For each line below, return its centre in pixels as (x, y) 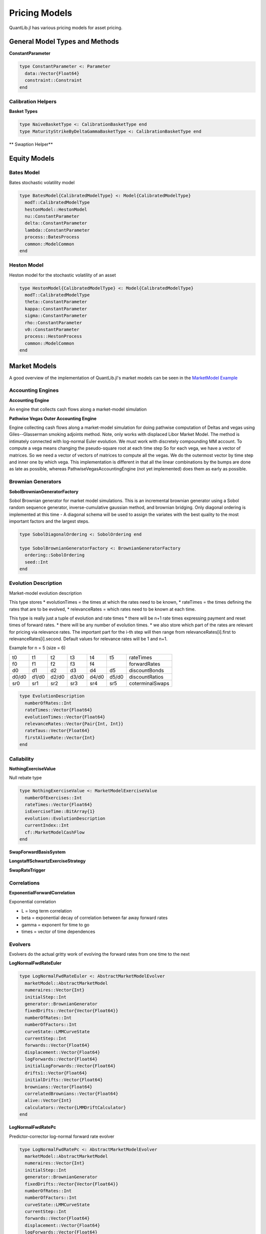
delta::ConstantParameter (56, 223)
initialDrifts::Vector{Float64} (64, 1080)
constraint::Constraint (53, 80)
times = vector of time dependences (58, 931)
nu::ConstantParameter (52, 216)
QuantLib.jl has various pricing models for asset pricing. (66, 28)
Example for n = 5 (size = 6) (37, 648)
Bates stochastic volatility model (42, 182)
